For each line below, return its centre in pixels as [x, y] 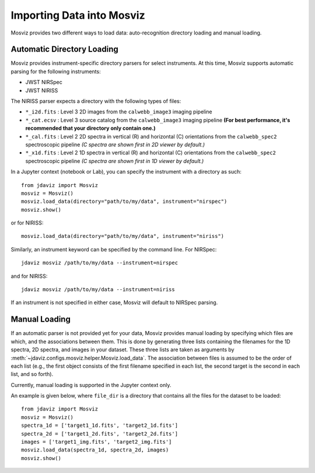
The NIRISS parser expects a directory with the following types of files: [96, 101]
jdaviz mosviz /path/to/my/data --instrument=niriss [98, 290]
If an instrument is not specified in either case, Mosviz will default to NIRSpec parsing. [114, 303]
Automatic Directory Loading [65, 49]
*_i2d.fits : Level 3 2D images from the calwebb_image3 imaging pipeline [119, 112]
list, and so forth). [32, 374]
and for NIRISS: [29, 276]
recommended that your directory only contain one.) [90, 128]
